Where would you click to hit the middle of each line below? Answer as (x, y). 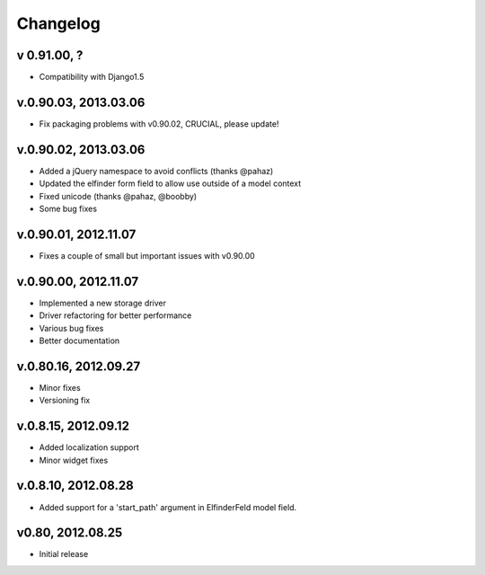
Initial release (64, 554)
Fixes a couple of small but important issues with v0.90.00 (147, 255)
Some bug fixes (68, 209)
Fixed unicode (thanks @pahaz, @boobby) (118, 196)
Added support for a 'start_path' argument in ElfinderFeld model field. (168, 507)
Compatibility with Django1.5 (92, 77)
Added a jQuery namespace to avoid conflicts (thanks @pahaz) (156, 171)
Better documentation (79, 341)
